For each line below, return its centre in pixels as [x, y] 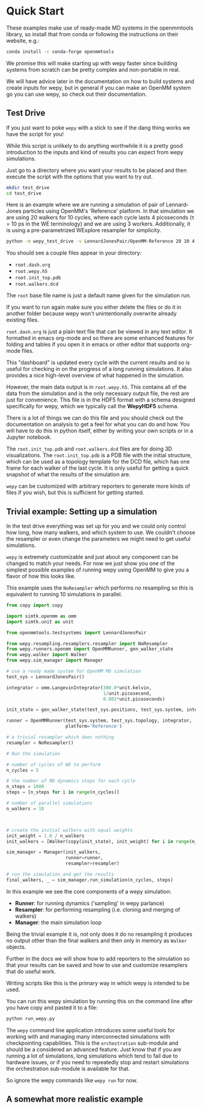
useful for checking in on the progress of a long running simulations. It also [99, 369]
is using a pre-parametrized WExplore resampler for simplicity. [84, 230]
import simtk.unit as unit [40, 622]
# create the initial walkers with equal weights [70, 830]
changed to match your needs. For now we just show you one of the [90, 563]
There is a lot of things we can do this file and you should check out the [95, 418]
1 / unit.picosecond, [127, 693]
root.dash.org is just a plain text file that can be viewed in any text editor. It [99, 332]
